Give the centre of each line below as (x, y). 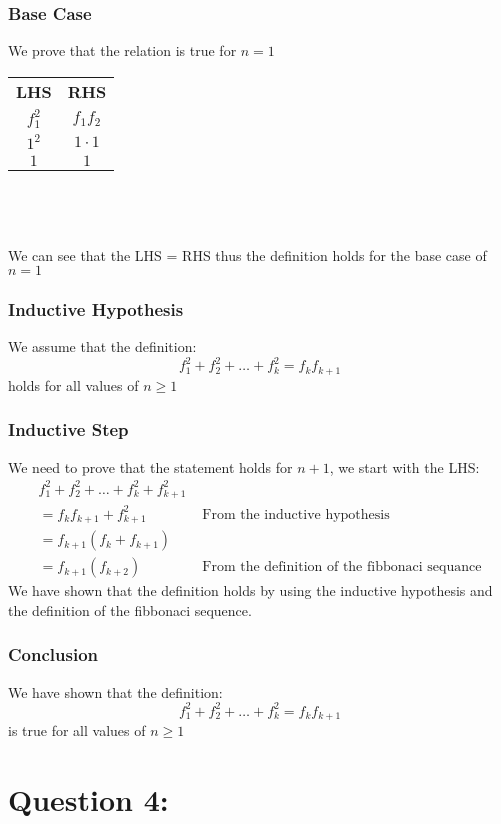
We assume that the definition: (102, 346)
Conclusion (53, 654)
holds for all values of (73, 384)
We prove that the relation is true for (122, 50)
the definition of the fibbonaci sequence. (130, 609)
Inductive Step (68, 429)
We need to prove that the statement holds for (150, 466)
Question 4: (88, 799)
